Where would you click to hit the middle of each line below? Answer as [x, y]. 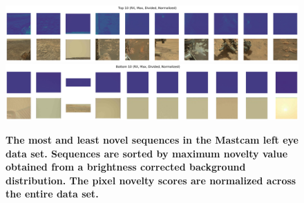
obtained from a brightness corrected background [126, 167]
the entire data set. [52, 194]
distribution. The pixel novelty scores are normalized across [151, 180]
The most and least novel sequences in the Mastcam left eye [152, 140]
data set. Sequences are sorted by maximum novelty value [147, 153]
